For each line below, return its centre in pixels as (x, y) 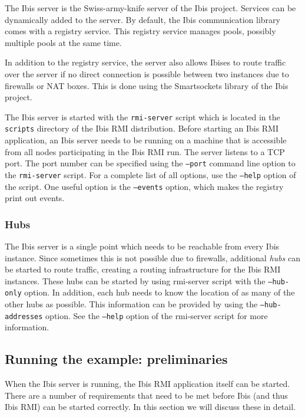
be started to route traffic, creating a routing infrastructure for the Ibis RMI (143, 269)
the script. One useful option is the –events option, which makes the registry (144, 186)
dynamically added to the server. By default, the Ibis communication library (142, 19)
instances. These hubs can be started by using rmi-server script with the (135, 280)
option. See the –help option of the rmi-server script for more (157, 315)
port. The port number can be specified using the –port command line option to (150, 163)
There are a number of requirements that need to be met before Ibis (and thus (146, 395)
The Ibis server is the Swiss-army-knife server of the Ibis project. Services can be (150, 8)
